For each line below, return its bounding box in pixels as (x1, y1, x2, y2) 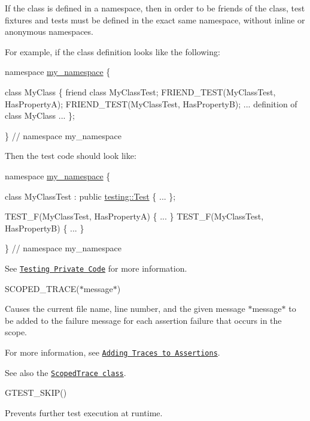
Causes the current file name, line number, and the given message (5, 302, 245, 315)
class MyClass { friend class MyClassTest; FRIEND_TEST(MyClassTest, (5, 85, 276, 98)
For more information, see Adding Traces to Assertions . (5, 345, 220, 358)
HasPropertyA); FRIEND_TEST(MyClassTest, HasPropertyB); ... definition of (5, 97, 297, 110)
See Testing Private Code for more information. (5, 261, 187, 274)
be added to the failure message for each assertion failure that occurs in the (5, 314, 282, 326)
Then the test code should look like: (5, 149, 136, 162)
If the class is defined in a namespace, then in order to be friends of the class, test (5, 2, 305, 14)
